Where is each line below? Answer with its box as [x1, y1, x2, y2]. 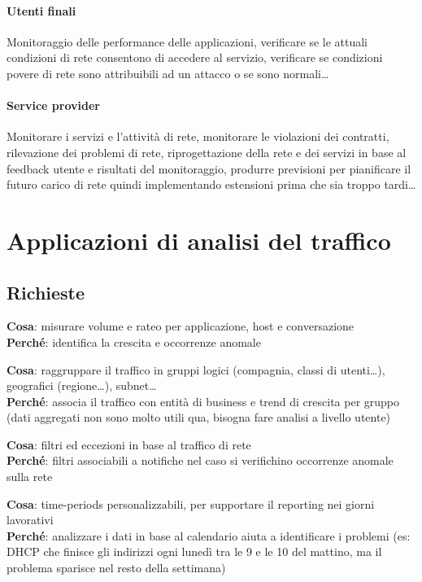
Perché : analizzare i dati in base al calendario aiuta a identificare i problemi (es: [7, 527, 411, 544]
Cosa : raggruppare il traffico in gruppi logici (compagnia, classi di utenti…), [7, 361, 385, 378]
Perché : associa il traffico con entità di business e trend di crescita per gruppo [7, 392, 400, 409]
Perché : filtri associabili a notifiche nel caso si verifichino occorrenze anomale [7, 452, 394, 469]
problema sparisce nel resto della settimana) [7, 559, 226, 576]
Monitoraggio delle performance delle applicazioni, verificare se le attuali [7, 33, 368, 50]
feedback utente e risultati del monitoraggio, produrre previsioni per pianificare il [7, 160, 411, 177]
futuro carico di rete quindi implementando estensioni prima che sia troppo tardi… [7, 176, 416, 193]
